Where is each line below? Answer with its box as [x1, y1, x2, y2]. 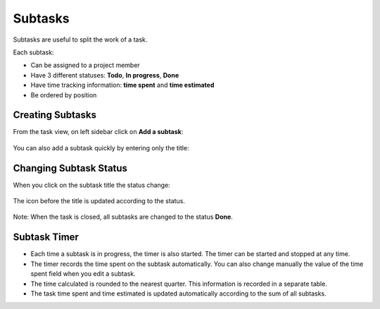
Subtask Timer [13, 231, 79, 243]
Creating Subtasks [13, 109, 96, 121]
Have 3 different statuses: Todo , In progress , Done [30, 71, 179, 79]
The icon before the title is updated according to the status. [13, 197, 186, 205]
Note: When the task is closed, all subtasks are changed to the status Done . [13, 212, 234, 222]
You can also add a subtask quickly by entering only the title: [13, 143, 189, 152]
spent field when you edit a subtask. [30, 269, 137, 278]
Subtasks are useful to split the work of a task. [13, 35, 148, 44]
